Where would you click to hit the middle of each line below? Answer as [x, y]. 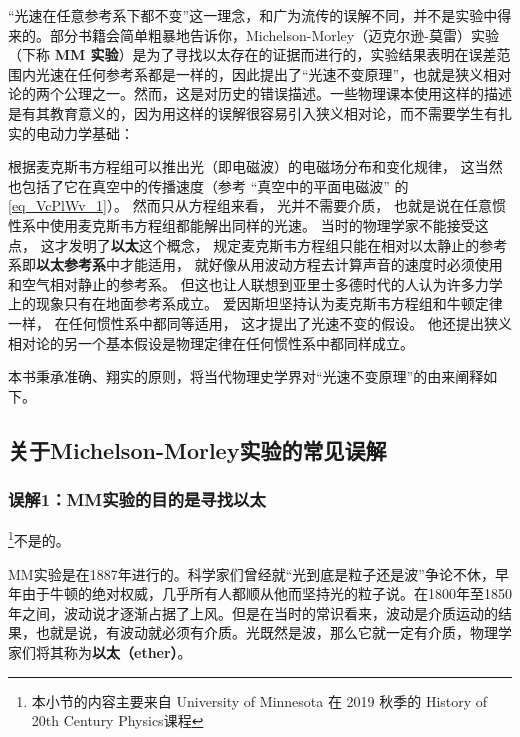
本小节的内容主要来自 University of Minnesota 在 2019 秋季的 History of [259, 700]
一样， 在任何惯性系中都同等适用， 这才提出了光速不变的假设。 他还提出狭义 [260, 322]
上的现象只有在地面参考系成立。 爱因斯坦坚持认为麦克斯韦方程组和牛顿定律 [255, 303]
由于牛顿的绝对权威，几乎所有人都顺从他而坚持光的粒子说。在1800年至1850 [266, 593]
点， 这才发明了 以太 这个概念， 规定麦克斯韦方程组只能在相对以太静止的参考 [258, 244]
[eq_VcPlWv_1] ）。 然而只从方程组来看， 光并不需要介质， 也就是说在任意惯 [257, 205]
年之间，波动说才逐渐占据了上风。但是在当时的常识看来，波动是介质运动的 [253, 612]
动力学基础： [91, 132]
